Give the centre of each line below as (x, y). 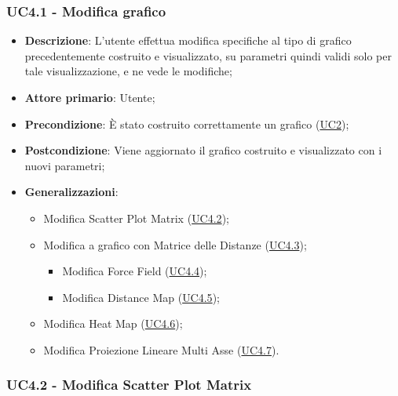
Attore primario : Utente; (90, 97)
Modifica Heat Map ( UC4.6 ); (113, 323)
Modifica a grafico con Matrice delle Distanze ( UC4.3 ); (175, 244)
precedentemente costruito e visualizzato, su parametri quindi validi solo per (208, 55)
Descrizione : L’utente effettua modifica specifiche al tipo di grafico (188, 40)
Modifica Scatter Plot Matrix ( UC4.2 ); (136, 218)
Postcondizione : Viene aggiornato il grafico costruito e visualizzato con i (203, 150)
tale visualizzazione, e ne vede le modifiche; (128, 71)
